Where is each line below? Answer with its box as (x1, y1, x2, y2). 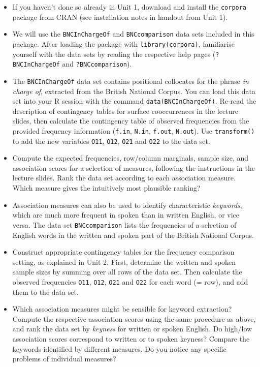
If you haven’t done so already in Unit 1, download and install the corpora (12, 2, 247, 12)
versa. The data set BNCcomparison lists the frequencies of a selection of (12, 219, 237, 230)
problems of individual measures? (12, 353, 116, 364)
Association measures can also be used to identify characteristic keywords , (12, 199, 242, 210)
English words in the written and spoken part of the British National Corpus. (12, 229, 254, 240)
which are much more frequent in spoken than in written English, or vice (12, 209, 240, 220)
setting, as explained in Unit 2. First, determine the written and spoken (12, 256, 236, 267)
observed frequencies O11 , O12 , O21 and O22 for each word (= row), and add (12, 276, 248, 287)
